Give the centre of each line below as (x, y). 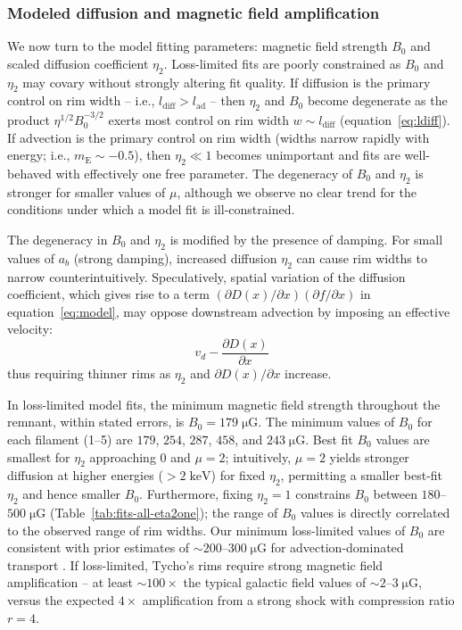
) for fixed (238, 475)
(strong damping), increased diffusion (175, 257)
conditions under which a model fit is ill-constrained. (151, 209)
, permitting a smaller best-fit (362, 475)
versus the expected (61, 599)
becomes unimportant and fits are (308, 155)
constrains (323, 494)
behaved (29, 173)
